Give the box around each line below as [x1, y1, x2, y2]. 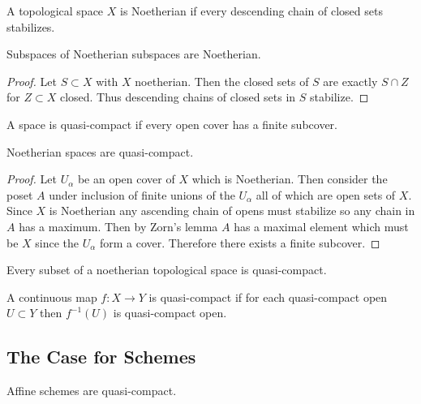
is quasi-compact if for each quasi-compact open [148, 288, 388, 305]
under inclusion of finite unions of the [49, 186, 235, 203]
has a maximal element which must [234, 217, 409, 234]
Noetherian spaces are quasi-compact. [6, 143, 194, 160]
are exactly [323, 72, 378, 89]
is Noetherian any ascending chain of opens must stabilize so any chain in [49, 202, 415, 219]
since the [35, 234, 79, 251]
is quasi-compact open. [113, 304, 227, 321]
